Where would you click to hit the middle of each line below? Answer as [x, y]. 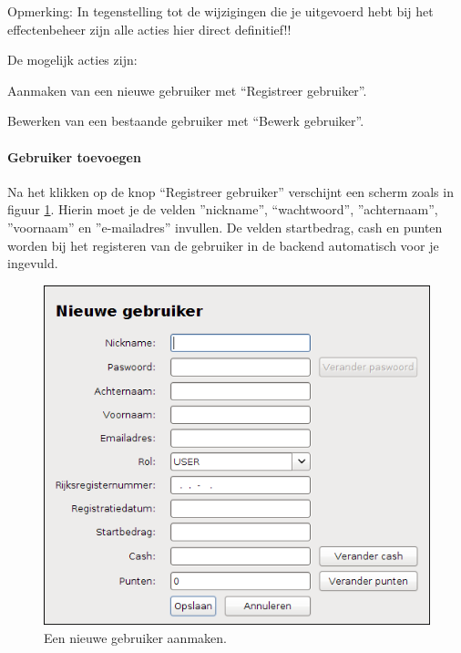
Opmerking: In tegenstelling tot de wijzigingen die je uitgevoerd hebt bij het [220, 11]
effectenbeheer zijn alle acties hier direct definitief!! [149, 29]
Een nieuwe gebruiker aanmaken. [135, 637]
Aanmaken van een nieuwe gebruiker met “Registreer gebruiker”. [187, 90]
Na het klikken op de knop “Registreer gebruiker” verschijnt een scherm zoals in [230, 191]
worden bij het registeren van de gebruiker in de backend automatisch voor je [223, 245]
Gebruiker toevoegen [74, 156]
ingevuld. [33, 263]
